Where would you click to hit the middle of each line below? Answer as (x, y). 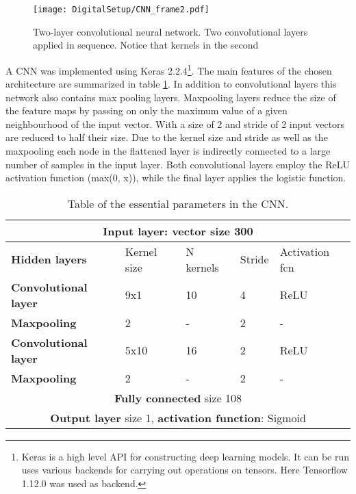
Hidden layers (49, 259)
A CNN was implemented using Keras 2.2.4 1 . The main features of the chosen (169, 69)
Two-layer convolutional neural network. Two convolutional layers (170, 31)
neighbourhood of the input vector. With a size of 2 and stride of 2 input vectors (175, 123)
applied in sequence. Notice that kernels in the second (146, 45)
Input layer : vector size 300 (178, 231)
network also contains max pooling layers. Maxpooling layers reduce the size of (171, 97)
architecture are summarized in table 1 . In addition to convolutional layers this (171, 84)
